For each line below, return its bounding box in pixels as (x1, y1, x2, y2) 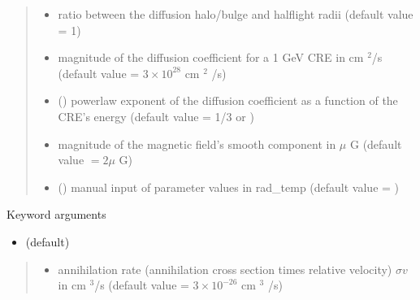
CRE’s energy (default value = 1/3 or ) (58, 107, 254, 124)
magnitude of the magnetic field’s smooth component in (58, 135, 336, 152)
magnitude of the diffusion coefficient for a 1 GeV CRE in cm (58, 49, 364, 66)
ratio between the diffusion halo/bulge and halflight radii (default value (58, 6, 414, 22)
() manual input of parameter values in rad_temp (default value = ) (58, 178, 400, 195)
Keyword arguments (6, 206, 106, 223)
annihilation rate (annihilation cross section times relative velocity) (58, 260, 392, 277)
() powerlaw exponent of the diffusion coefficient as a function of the (58, 92, 398, 109)
